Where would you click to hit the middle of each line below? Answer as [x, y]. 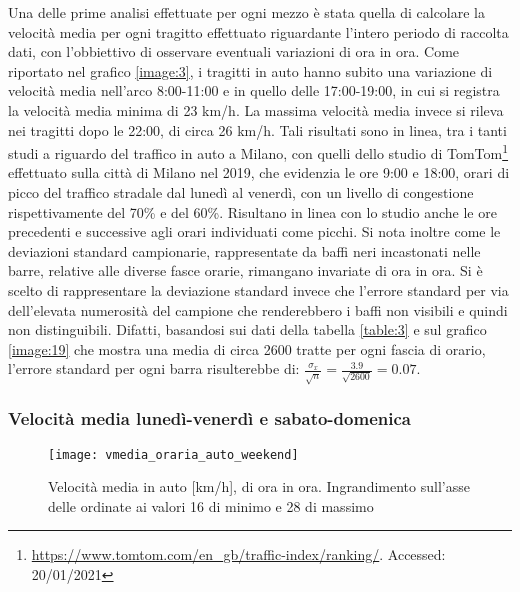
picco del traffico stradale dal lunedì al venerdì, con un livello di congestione [241, 192]
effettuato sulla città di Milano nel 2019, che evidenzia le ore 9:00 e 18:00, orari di [259, 172]
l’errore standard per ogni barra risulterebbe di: [154, 368]
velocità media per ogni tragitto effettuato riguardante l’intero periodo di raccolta [258, 31]
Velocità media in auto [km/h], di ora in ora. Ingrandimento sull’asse [259, 486]
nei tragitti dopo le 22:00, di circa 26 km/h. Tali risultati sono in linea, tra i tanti [257, 129]
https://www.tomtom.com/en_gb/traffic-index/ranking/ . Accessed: [238, 554]
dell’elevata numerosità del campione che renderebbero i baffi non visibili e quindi [258, 309]
